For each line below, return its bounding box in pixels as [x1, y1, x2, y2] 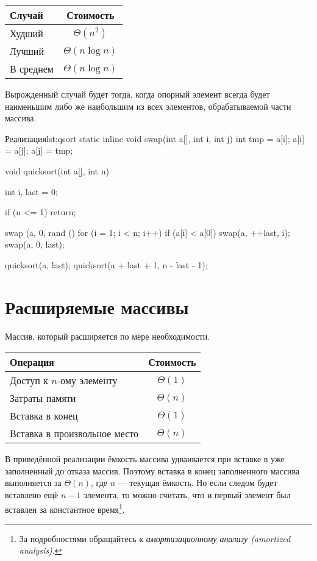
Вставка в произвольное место [10, 426, 139, 441]
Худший [10, 26, 43, 40]
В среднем [10, 62, 54, 76]
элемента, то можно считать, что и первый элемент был [84, 488, 291, 501]
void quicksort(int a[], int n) [5, 164, 109, 177]
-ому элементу [57, 373, 118, 388]
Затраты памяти [10, 391, 76, 406]
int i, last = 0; [5, 185, 58, 198]
